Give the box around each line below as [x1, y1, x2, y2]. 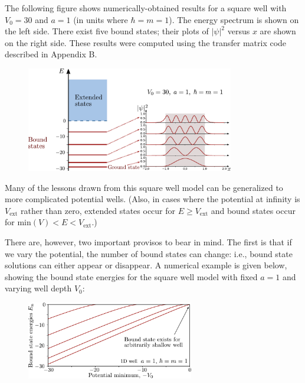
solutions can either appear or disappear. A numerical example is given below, [5, 259, 287, 271]
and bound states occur [211, 204, 296, 216]
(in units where [73, 13, 128, 25]
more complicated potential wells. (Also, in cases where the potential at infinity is [5, 193, 300, 205]
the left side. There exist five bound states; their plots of [5, 25, 209, 37]
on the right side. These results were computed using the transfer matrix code [5, 36, 287, 48]
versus [227, 25, 250, 37]
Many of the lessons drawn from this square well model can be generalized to [5, 181, 283, 193]
